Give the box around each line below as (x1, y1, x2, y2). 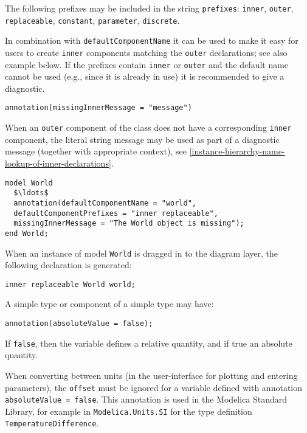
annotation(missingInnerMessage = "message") (5, 103, 192, 113)
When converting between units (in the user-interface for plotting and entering (5, 369, 298, 381)
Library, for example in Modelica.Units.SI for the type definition (5, 404, 252, 417)
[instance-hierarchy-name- (189, 145, 285, 158)
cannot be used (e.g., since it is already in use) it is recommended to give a (5, 70, 285, 83)
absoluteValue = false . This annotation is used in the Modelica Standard (5, 393, 288, 406)
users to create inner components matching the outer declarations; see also (5, 46, 288, 58)
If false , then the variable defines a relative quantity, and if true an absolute (5, 336, 292, 349)
